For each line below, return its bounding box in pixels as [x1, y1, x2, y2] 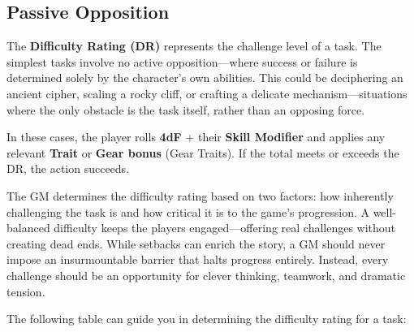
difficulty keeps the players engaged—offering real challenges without [54, 219, 396, 236]
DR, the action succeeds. [6, 160, 130, 177]
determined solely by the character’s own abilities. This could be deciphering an [6, 69, 403, 86]
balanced [6, 219, 50, 236]
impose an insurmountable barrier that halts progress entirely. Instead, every [6, 251, 389, 268]
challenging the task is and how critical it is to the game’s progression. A [6, 203, 369, 220]
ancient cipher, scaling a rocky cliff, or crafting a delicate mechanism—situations [6, 84, 408, 101]
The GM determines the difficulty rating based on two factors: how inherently [6, 187, 394, 204]
